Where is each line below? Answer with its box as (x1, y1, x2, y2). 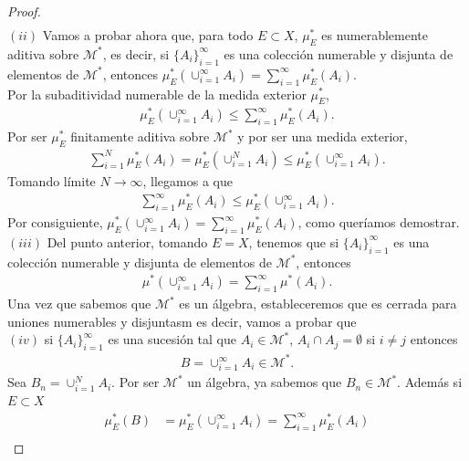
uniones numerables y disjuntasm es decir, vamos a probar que (7, 311, 357, 330)
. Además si (397, 372, 463, 392)
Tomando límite (7, 171, 96, 190)
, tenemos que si (248, 232, 339, 251)
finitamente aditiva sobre (70, 127, 210, 146)
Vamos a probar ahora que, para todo (42, 26, 254, 45)
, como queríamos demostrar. (297, 213, 460, 232)
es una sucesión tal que (108, 330, 237, 349)
